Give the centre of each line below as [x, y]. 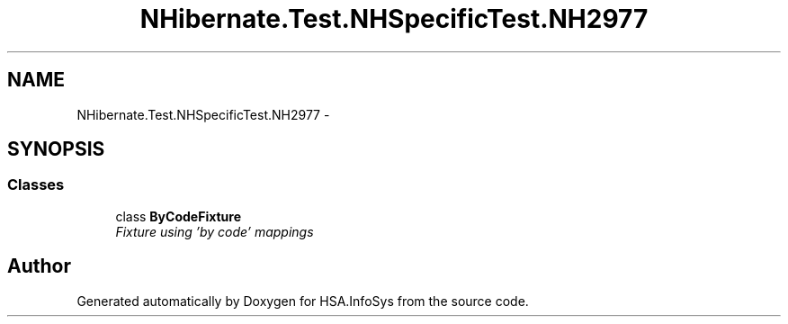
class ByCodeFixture [179, 216]
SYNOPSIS [56, 149]
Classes [36, 185]
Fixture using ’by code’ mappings [215, 231]
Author [39, 266]
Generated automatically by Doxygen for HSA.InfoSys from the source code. [303, 301]
